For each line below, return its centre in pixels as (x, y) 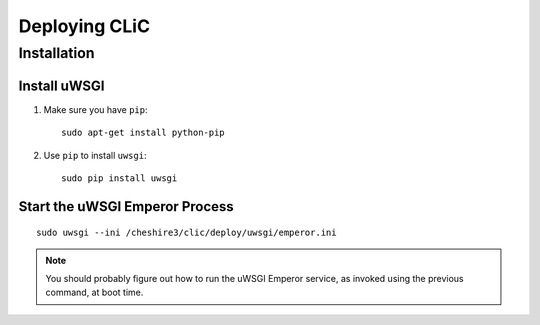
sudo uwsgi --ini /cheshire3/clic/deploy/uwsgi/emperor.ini (186, 233)
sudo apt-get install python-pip (143, 133)
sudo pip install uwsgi (119, 178)
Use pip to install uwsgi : (95, 155)
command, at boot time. (94, 292)
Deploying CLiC (84, 26)
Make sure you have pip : (95, 109)
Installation (56, 53)
